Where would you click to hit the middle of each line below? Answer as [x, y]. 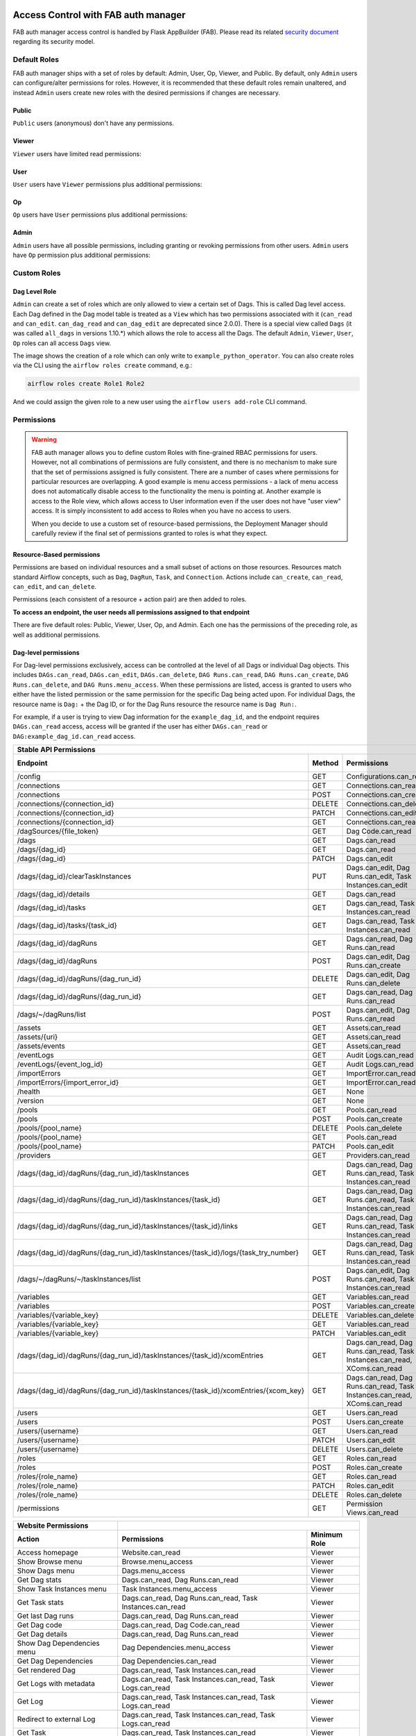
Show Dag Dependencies [59, 1644]
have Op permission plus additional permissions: [82, 255]
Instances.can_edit [377, 885]
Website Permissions [53, 1526]
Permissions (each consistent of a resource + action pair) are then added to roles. [130, 599]
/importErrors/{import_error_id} [68, 1083]
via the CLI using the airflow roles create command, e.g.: [103, 365]
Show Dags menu [46, 1571]
